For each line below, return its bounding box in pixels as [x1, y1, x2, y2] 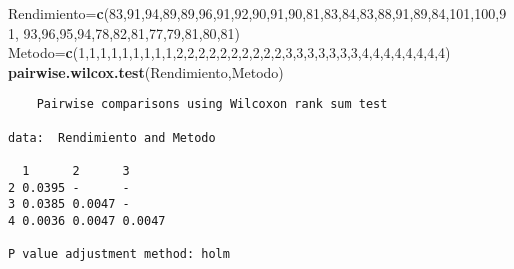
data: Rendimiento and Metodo [8, 130, 216, 145]
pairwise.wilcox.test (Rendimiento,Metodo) [8, 61, 284, 82]
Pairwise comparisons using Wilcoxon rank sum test [36, 97, 388, 112]
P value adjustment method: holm [8, 247, 230, 262]
